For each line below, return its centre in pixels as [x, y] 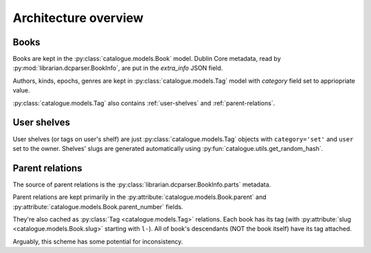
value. [21, 91]
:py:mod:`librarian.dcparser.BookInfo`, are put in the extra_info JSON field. [118, 68]
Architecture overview [78, 18]
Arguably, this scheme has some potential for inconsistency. [98, 241]
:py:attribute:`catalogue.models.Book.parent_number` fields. [98, 206]
